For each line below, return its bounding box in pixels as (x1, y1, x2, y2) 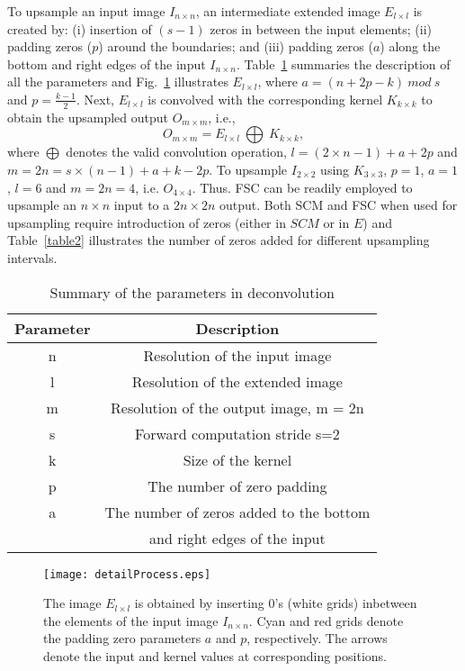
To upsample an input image (7, 2, 165, 20)
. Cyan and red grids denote (248, 611, 404, 630)
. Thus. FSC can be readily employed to (192, 177, 413, 196)
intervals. (7, 248, 58, 267)
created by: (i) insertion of (7, 19, 152, 38)
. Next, (76, 89, 115, 108)
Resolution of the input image (143, 344, 332, 366)
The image (43, 594, 102, 612)
